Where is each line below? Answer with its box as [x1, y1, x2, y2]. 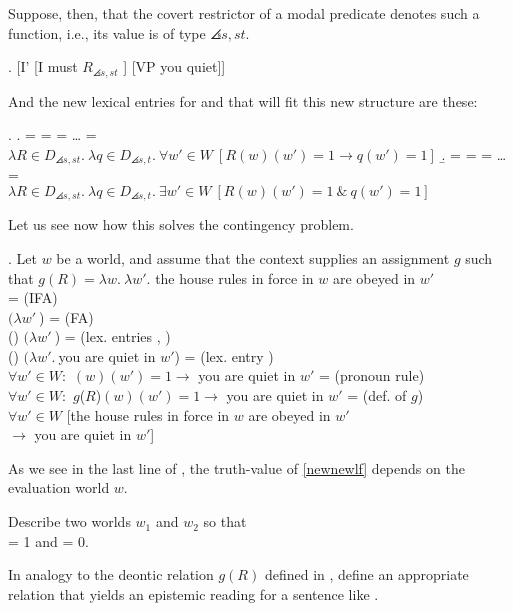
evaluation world [8, 477, 110, 498]
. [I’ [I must [8, 56, 78, 77]
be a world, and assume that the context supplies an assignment [56, 247, 450, 268]
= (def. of [347, 385, 407, 406]
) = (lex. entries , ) [54, 326, 171, 347]
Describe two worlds [8, 511, 131, 532]
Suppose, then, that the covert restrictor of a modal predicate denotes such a [8, 3, 480, 23]
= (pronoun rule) [318, 365, 425, 386]
